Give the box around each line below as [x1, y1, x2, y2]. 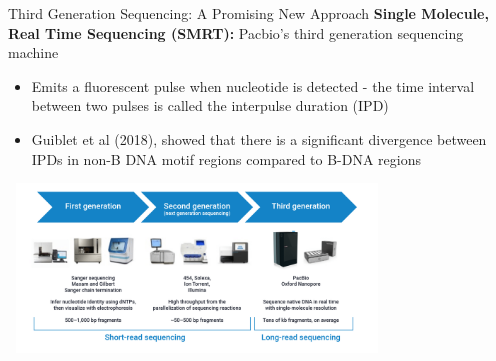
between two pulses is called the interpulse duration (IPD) [31, 95, 389, 116]
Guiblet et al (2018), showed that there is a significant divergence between [31, 128, 487, 149]
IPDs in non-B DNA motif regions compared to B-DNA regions [31, 148, 422, 169]
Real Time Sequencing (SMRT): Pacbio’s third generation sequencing [8, 22, 464, 43]
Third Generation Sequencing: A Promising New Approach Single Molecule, [8, 3, 489, 23]
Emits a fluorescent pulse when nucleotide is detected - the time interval [31, 75, 475, 96]
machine [8, 42, 59, 63]
